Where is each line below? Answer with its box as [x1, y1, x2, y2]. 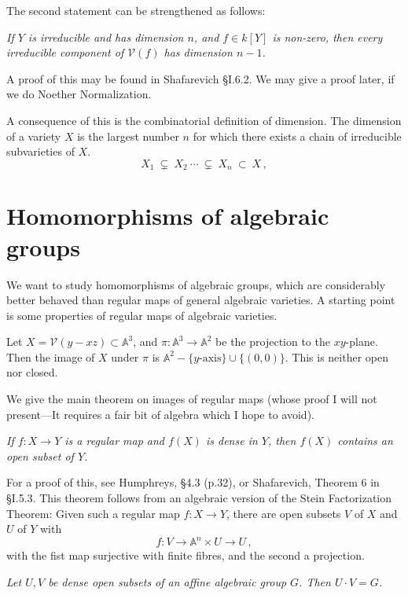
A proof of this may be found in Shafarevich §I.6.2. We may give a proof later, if [6, 70, 395, 86]
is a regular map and [64, 432, 164, 449]
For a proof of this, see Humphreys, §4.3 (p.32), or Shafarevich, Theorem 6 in [6, 474, 380, 490]
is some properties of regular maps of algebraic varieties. [6, 307, 278, 323]
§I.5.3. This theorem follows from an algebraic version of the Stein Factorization [6, 490, 392, 506]
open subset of [6, 447, 74, 464]
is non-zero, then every [272, 28, 383, 45]
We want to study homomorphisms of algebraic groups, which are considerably [6, 276, 386, 292]
